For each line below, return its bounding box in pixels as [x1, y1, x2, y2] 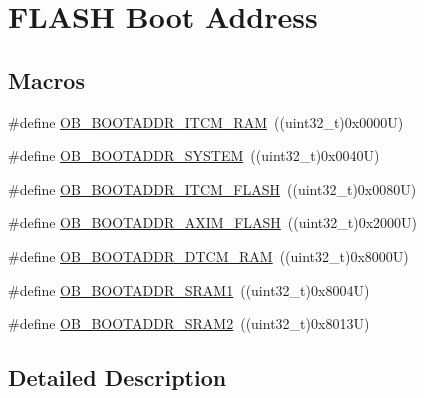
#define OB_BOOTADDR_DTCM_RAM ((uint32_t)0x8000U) [8, 245, 409, 266]
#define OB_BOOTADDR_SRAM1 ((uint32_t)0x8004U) [8, 279, 370, 300]
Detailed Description [8, 362, 227, 393]
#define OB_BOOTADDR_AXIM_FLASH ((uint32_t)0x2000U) [8, 212, 417, 233]
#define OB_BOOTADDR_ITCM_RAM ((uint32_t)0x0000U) [8, 111, 404, 132]
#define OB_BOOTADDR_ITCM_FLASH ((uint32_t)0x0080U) [8, 178, 417, 199]
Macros [8, 64, 85, 95]
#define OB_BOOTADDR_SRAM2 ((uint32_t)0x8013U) [8, 313, 370, 334]
